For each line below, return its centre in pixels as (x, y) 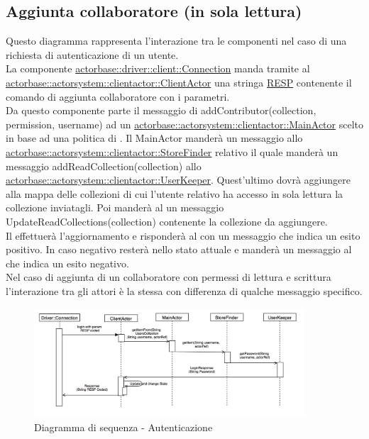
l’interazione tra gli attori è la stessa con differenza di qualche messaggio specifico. (184, 290)
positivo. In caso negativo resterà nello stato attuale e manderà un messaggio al (179, 249)
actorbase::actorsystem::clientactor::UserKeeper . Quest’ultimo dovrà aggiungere (178, 180)
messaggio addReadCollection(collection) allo (104, 166)
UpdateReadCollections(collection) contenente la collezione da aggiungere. (167, 221)
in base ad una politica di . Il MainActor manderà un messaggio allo (154, 138)
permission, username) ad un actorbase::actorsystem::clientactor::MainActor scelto (185, 124)
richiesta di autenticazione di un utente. (92, 54)
